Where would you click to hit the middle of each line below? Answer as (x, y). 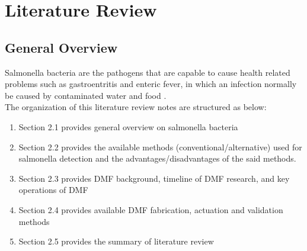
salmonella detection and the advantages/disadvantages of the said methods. (157, 158)
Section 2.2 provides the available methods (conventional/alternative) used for (160, 147)
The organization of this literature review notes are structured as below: (136, 107)
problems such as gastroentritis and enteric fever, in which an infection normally (151, 84)
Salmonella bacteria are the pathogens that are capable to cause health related (148, 72)
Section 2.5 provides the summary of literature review (116, 241)
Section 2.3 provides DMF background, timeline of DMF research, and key (154, 178)
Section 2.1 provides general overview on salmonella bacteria (128, 126)
